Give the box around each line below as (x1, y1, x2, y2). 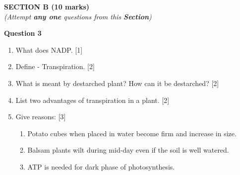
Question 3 (4, 28, 42, 38)
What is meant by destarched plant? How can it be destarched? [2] (15, 78, 219, 88)
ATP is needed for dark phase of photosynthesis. (27, 161, 175, 172)
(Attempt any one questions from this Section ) (4, 11, 152, 21)
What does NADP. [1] (15, 44, 83, 55)
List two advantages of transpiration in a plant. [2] (15, 94, 170, 105)
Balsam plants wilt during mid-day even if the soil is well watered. (27, 145, 229, 155)
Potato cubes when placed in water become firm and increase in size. (27, 128, 237, 138)
